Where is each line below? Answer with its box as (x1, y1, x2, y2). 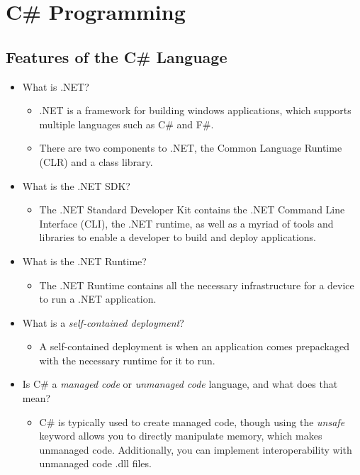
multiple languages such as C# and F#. (39, 116, 214, 131)
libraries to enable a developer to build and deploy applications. (39, 230, 316, 245)
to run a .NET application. (39, 291, 157, 306)
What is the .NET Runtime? (22, 253, 147, 268)
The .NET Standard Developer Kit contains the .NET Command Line (39, 202, 345, 217)
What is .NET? (22, 79, 89, 94)
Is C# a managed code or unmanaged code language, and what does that (22, 376, 338, 391)
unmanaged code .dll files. (39, 456, 152, 471)
